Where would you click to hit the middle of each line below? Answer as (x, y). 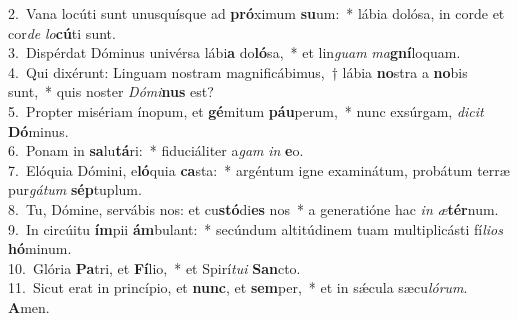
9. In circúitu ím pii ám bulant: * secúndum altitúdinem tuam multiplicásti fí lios (255, 228)
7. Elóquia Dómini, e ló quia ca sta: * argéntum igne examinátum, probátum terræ (259, 169)
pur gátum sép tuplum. (75, 189)
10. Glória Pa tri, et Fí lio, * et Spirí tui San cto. (154, 267)
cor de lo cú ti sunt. (62, 32)
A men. (29, 306)
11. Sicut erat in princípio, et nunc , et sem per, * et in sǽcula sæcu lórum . (238, 287)
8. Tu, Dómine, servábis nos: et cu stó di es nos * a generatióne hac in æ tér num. (253, 208)
